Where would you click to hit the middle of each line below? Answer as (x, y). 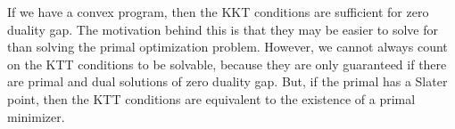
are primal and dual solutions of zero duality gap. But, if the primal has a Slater (227, 81)
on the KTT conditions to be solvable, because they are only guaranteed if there (227, 64)
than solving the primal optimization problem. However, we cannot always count (227, 47)
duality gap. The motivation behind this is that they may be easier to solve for (223, 29)
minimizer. (36, 116)
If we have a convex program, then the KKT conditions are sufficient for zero (218, 12)
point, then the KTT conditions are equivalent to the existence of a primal (211, 98)
